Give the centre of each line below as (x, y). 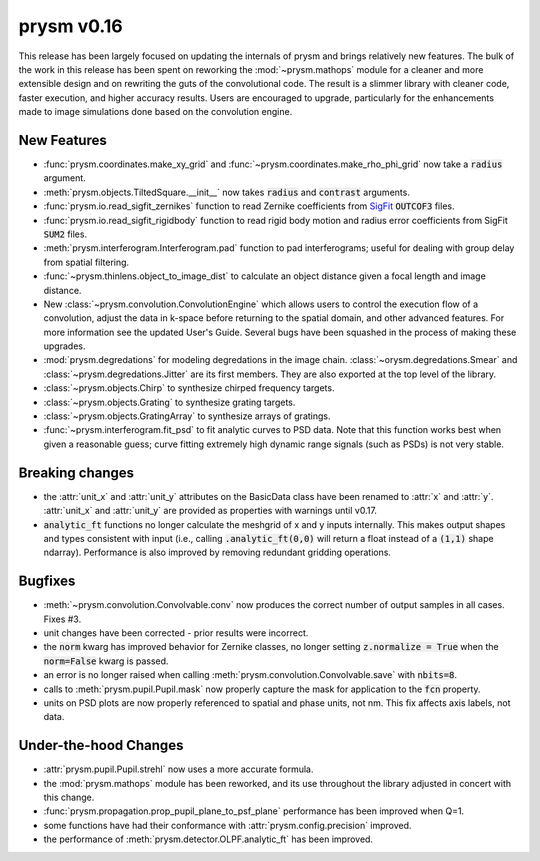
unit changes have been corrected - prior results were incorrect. (176, 632)
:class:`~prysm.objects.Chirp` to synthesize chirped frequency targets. (189, 388)
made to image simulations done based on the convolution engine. (155, 112)
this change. (69, 797)
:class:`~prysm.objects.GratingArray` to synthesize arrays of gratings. (187, 416)
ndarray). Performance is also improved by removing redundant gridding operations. (217, 552)
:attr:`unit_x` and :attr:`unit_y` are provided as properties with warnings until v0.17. (210, 511)
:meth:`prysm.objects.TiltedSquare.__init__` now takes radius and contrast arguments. (226, 192)
